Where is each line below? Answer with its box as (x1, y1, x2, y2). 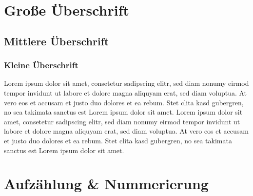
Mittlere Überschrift (4, 33, 109, 48)
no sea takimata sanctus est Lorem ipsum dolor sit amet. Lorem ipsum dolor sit (4, 107, 243, 117)
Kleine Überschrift (4, 59, 78, 71)
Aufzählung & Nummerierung (4, 174, 209, 194)
